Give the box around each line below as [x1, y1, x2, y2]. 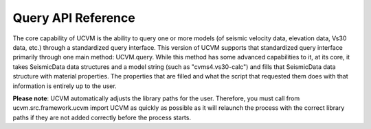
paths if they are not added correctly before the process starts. [12, 113, 192, 121]
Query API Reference [12, 10, 135, 25]
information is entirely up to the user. [12, 82, 117, 90]
